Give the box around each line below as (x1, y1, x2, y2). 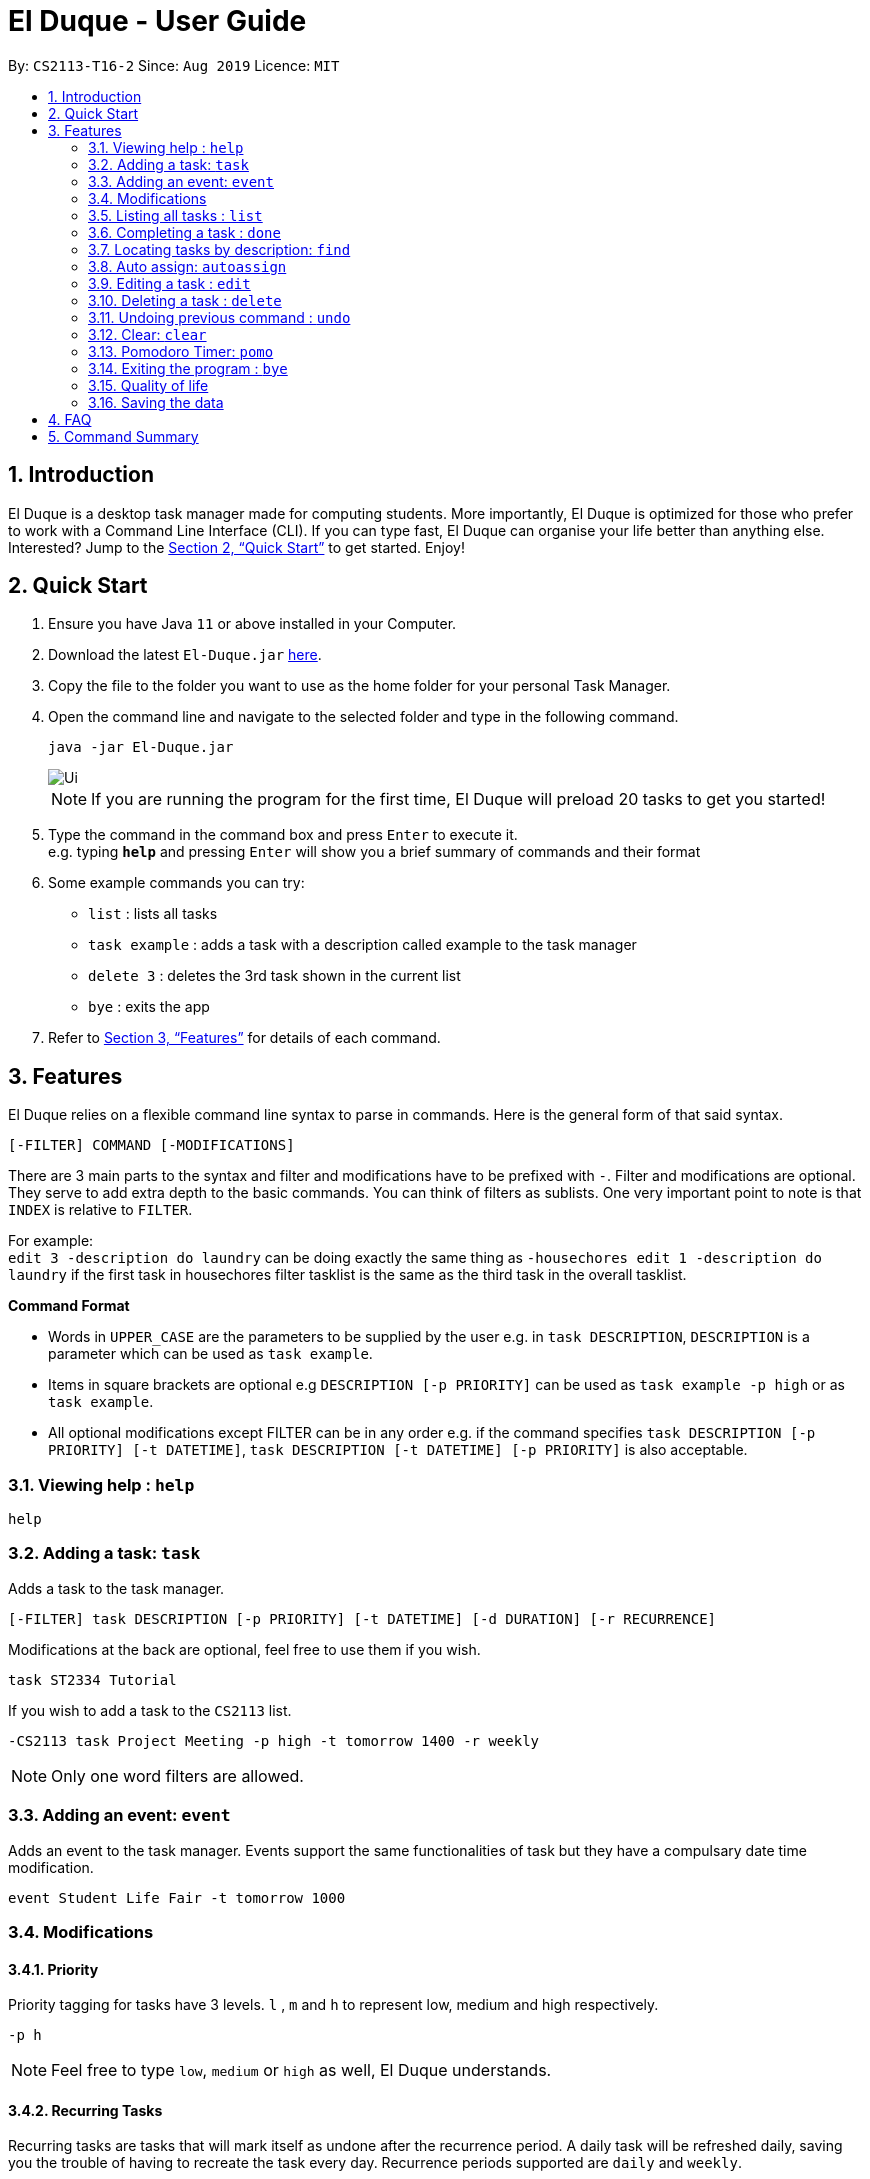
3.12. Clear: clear (88, 325, 207, 343)
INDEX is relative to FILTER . (8, 1201, 193, 1219)
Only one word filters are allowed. (51, 1765, 304, 1786)
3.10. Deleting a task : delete (88, 291, 282, 309)
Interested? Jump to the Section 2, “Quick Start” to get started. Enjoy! (8, 538, 466, 556)
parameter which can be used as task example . (48, 1345, 373, 1363)
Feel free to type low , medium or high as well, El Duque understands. (51, 2060, 552, 2081)
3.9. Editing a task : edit (88, 274, 251, 292)
